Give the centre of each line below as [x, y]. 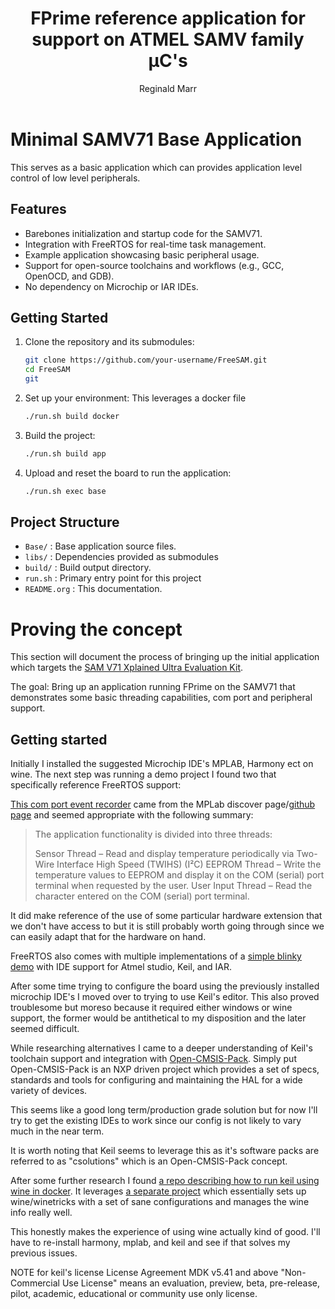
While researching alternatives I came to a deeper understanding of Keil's [161, 1048]
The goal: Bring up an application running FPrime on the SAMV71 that [153, 687]
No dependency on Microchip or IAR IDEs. [111, 286]
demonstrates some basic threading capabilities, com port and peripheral [161, 698]
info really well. [41, 1213]
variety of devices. [49, 1091]
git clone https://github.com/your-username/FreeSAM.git [146, 360]
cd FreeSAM [47, 370]
